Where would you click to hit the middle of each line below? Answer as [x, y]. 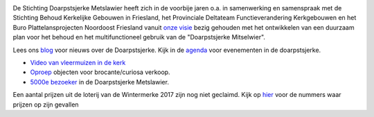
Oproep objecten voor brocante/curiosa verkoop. [100, 72]
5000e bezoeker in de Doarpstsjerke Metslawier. [100, 82]
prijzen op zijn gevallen [46, 105]
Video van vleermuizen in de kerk [78, 62]
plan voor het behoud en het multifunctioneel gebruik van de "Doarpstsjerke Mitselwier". [139, 37]
